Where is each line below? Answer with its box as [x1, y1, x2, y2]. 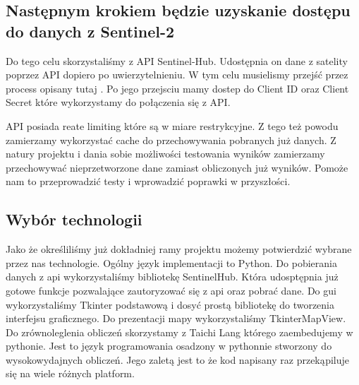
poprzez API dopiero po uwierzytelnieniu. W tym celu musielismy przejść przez [6, 67, 348, 82]
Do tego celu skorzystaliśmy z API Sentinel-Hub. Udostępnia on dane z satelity [6, 53, 348, 68]
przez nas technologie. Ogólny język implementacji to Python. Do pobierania [6, 255, 337, 270]
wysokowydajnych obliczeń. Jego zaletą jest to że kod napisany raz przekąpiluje [6, 352, 349, 367]
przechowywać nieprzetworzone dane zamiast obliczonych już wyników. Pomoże [6, 160, 348, 174]
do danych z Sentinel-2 [6, 20, 175, 42]
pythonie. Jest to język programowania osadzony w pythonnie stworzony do [6, 338, 332, 353]
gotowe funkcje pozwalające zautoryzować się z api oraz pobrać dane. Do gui [6, 283, 336, 297]
